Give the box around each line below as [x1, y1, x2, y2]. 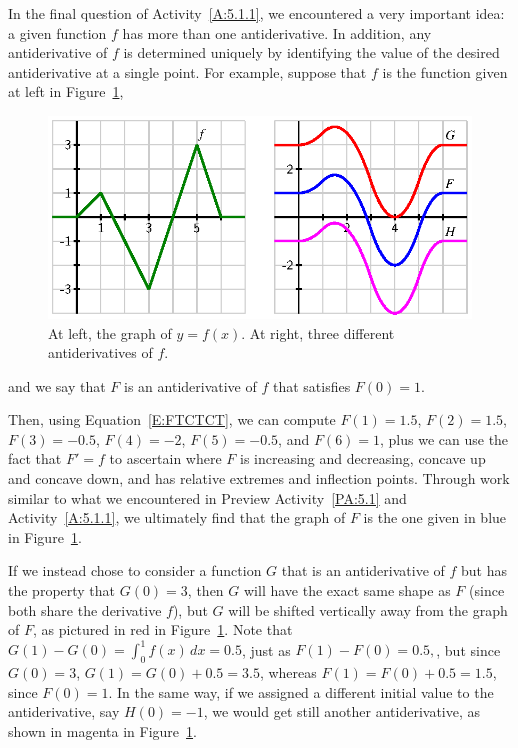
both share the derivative [8, 599, 162, 620]
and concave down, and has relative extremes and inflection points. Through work [8, 468, 510, 489]
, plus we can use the [380, 428, 509, 449]
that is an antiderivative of [281, 560, 445, 581]
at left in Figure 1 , [8, 81, 124, 102]
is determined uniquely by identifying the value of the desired [123, 42, 500, 63]
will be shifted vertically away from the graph [228, 599, 508, 620]
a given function [8, 22, 107, 43]
